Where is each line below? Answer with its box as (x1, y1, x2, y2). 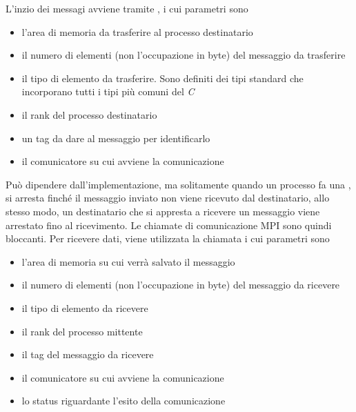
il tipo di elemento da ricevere (21, 300, 148, 315)
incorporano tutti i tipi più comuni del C (21, 84, 195, 99)
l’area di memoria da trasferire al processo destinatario (21, 24, 253, 39)
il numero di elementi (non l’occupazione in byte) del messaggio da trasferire (21, 48, 346, 62)
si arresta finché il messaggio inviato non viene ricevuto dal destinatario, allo (6, 190, 330, 205)
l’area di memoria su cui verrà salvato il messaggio (21, 254, 235, 268)
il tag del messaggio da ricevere (21, 347, 154, 362)
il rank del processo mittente (21, 324, 143, 338)
